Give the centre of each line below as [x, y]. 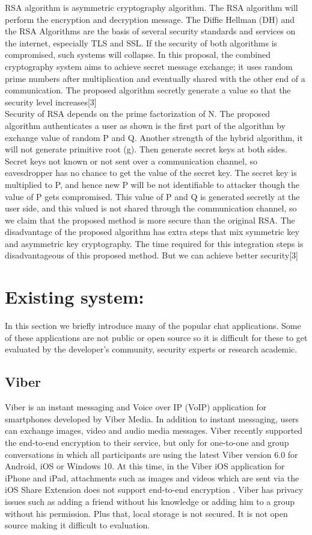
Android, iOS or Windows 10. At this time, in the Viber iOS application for [145, 466]
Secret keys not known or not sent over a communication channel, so [131, 161]
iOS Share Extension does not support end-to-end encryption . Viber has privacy [154, 490]
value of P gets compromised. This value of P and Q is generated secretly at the [152, 196]
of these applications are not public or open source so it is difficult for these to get [156, 337]
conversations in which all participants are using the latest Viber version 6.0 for [151, 454]
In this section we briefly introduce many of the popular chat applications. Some [153, 326]
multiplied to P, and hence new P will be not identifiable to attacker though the [152, 184]
